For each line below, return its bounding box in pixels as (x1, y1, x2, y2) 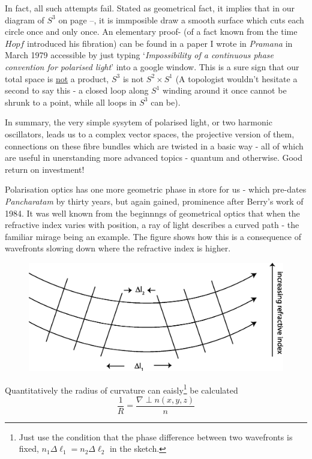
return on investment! (5, 163, 85, 175)
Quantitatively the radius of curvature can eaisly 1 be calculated (5, 382, 238, 396)
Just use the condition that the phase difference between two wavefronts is (19, 430, 293, 443)
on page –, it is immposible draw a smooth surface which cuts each (58, 13, 304, 26)
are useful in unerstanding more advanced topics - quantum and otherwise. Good (5, 151, 303, 164)
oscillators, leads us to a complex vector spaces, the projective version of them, (5, 127, 295, 140)
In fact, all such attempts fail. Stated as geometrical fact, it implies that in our (5, 2, 295, 14)
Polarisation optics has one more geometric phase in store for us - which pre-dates (5, 183, 307, 196)
